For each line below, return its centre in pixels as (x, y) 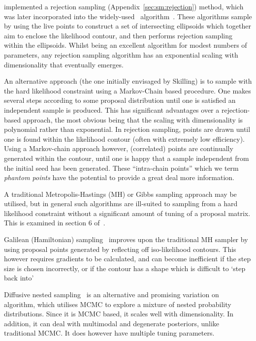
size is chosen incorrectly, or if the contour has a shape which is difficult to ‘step (125, 268)
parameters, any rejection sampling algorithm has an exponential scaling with (121, 54)
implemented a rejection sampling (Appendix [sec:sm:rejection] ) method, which (124, 6)
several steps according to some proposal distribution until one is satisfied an (120, 100)
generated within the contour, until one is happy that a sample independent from (127, 158)
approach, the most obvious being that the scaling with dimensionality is (133, 119)
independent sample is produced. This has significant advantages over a (112, 109)
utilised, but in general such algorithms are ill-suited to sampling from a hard (121, 203)
